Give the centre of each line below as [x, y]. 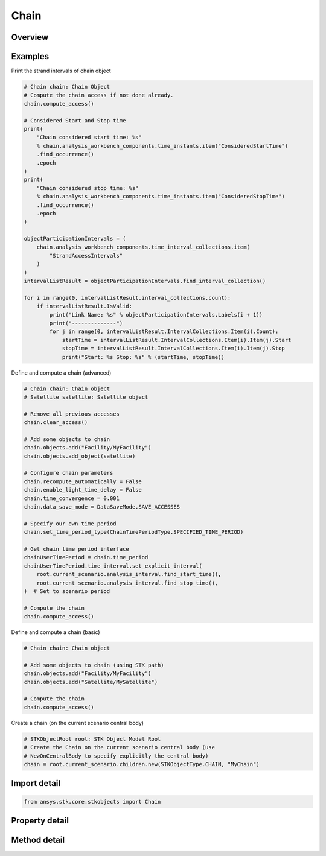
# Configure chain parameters [69, 473]
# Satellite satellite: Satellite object [86, 397]
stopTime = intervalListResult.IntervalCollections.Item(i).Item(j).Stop [173, 349]
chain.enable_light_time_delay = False [83, 490]
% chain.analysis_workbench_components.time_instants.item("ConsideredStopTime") [161, 197]
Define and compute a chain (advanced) [61, 373]
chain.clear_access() [56, 423]
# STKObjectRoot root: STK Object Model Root [92, 739]
